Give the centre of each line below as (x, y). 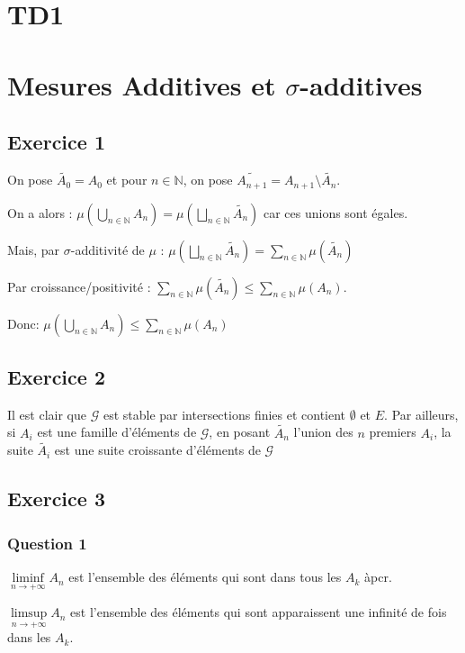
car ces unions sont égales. (335, 212)
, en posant (240, 432)
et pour (127, 180)
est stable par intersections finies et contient (224, 414)
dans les (29, 637)
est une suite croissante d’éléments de (157, 450)
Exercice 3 (56, 499)
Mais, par (34, 249)
